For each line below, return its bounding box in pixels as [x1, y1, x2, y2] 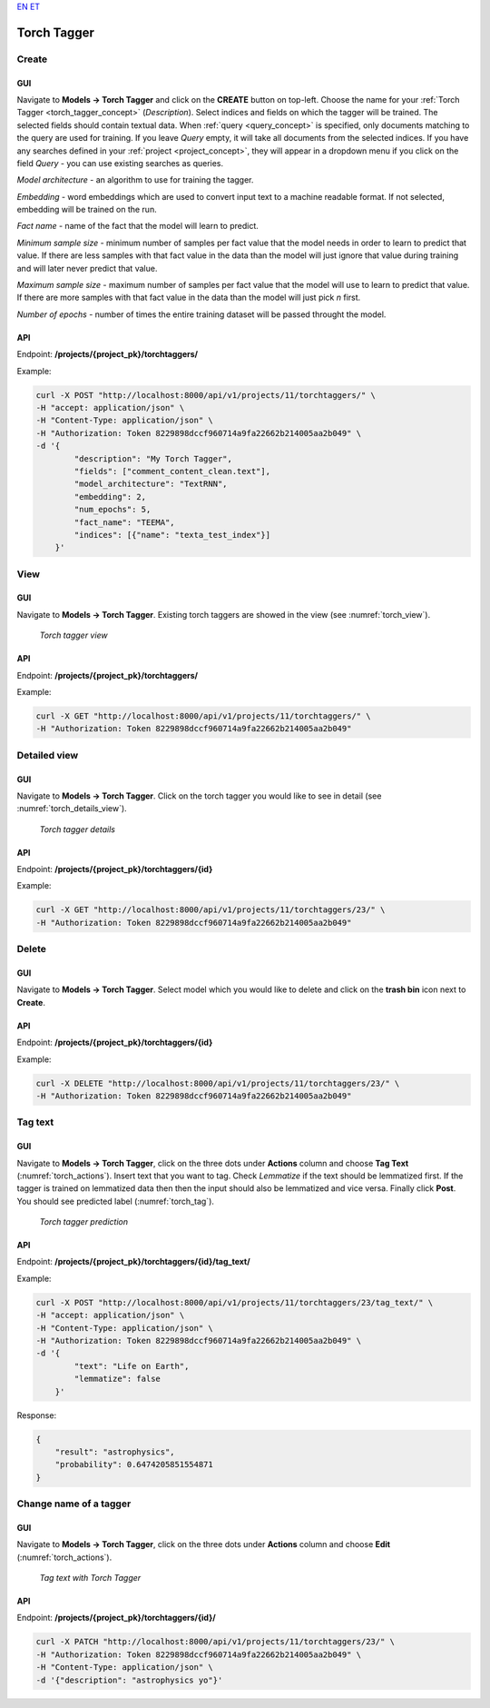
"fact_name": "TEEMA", [73, 517, 176, 527]
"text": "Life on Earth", [73, 1361, 190, 1371]
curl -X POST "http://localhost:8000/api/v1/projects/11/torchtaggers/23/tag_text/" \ [35, 1297, 434, 1307]
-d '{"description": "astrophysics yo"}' [35, 1674, 223, 1685]
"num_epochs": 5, [73, 504, 152, 515]
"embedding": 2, [73, 492, 147, 501]
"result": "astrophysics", [54, 1446, 176, 1457]
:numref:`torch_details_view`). [16, 803, 127, 814]
